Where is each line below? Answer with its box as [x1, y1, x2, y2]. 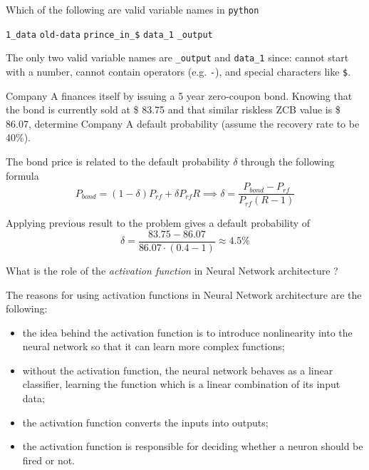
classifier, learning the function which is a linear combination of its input [22, 377, 341, 392]
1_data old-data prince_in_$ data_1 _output [6, 29, 213, 40]
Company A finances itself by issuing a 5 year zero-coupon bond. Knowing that [6, 88, 353, 103]
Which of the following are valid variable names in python [6, 2, 259, 16]
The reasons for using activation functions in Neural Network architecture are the [6, 287, 362, 302]
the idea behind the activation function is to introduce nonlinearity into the [22, 325, 353, 339]
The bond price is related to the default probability [6, 154, 230, 168]
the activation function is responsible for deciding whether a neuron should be [22, 439, 363, 454]
